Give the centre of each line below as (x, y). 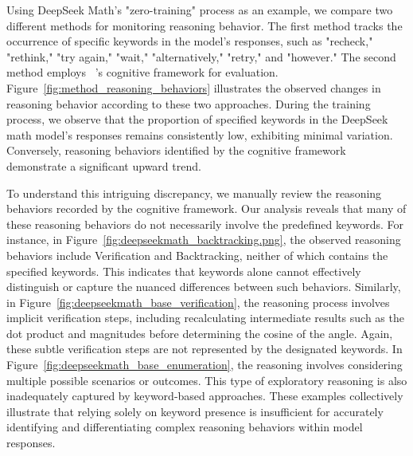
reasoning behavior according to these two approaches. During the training (189, 103)
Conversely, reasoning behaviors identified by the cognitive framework (176, 150)
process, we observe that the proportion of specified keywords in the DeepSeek (197, 119)
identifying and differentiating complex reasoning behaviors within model (185, 427)
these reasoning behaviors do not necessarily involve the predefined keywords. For (205, 224)
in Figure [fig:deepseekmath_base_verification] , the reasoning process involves (198, 302)
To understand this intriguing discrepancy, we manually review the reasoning (194, 193)
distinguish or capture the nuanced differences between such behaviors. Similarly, (204, 287)
